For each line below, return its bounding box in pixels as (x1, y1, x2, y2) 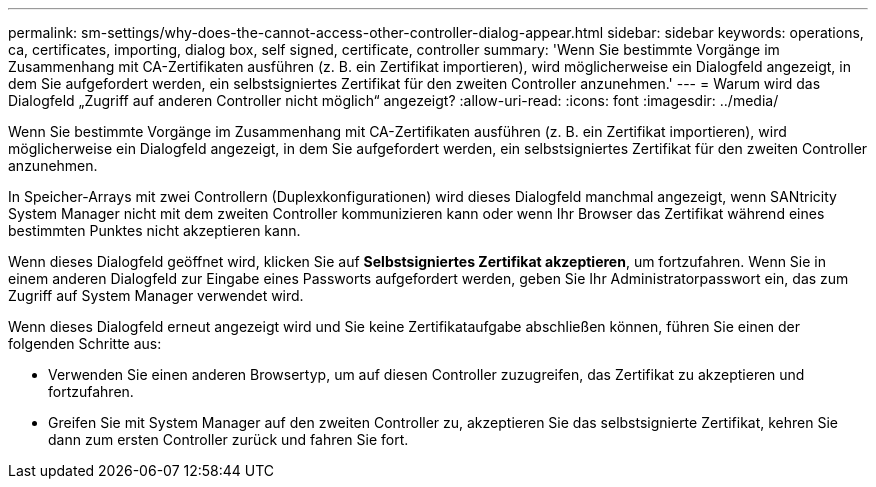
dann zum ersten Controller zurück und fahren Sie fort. (48, 431, 409, 448)
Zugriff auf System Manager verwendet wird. (8, 287, 304, 304)
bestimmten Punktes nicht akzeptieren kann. (8, 222, 301, 239)
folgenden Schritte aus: (8, 335, 162, 352)
